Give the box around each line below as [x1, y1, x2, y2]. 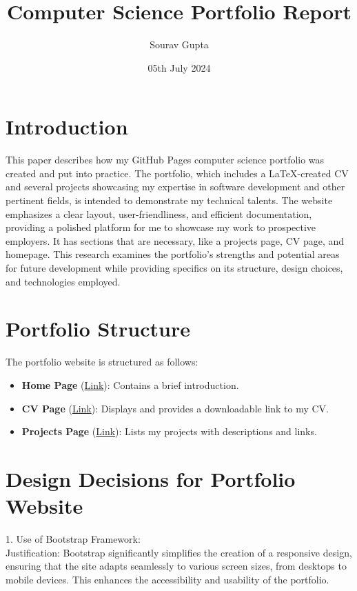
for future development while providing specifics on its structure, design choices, [6, 261, 343, 274]
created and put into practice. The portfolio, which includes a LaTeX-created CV [6, 166, 349, 180]
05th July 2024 [147, 60, 211, 74]
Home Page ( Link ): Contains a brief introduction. [21, 377, 239, 392]
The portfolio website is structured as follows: [6, 354, 198, 369]
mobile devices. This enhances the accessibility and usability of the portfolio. [6, 572, 329, 586]
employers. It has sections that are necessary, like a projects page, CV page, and [6, 233, 345, 248]
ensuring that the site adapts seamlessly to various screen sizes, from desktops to [6, 559, 347, 573]
